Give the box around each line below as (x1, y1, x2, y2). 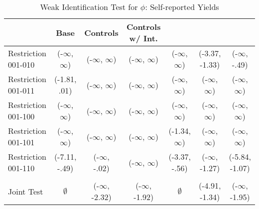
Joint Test (8, 185, 43, 197)
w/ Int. (129, 32, 158, 44)
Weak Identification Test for (40, 1, 138, 12)
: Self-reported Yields (145, 1, 219, 12)
